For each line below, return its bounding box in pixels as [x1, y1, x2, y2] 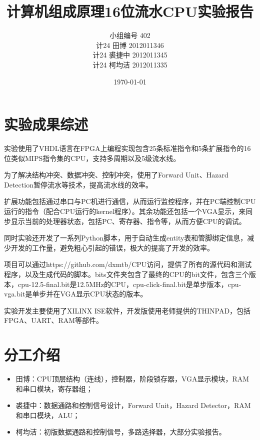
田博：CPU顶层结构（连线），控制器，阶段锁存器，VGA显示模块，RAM [15, 373, 249, 384]
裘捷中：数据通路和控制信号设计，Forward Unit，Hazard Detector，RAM [15, 400, 251, 410]
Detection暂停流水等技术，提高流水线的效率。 [4, 179, 152, 189]
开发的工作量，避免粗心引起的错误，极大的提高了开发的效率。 [10, 242, 214, 252]
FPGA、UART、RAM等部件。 [4, 315, 103, 325]
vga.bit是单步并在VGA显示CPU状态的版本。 [4, 288, 147, 299]
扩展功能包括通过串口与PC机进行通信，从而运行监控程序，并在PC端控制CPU [4, 196, 256, 206]
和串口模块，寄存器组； [15, 383, 93, 393]
